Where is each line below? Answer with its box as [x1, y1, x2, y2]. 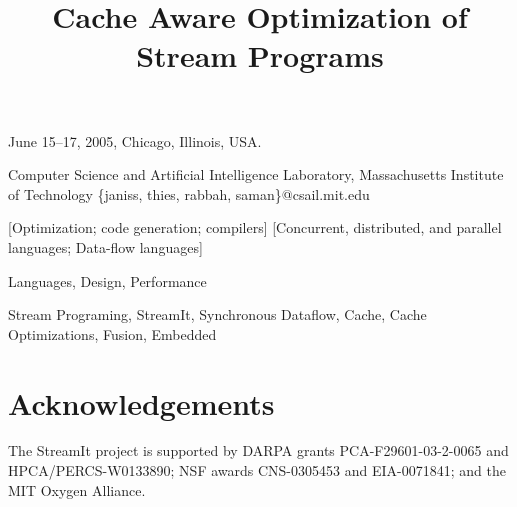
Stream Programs [136, 35, 384, 76]
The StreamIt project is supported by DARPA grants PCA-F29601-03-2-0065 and [8, 440, 509, 461]
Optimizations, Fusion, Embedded [8, 323, 217, 344]
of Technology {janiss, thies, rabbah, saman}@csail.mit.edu [8, 183, 370, 204]
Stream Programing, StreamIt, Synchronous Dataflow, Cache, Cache [8, 304, 427, 325]
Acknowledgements [8, 382, 275, 423]
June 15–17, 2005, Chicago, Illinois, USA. [8, 130, 262, 151]
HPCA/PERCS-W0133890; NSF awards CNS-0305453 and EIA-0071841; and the [8, 460, 506, 481]
